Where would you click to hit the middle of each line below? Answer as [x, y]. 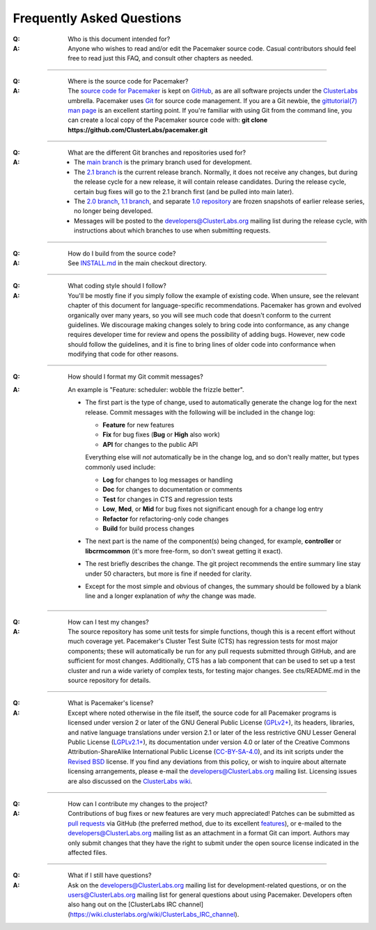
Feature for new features [139, 425]
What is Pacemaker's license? [111, 703]
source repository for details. [109, 680]
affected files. [88, 852]
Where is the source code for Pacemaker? [128, 81]
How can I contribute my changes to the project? [138, 803]
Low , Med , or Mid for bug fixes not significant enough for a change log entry [213, 509]
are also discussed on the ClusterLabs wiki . [130, 781]
